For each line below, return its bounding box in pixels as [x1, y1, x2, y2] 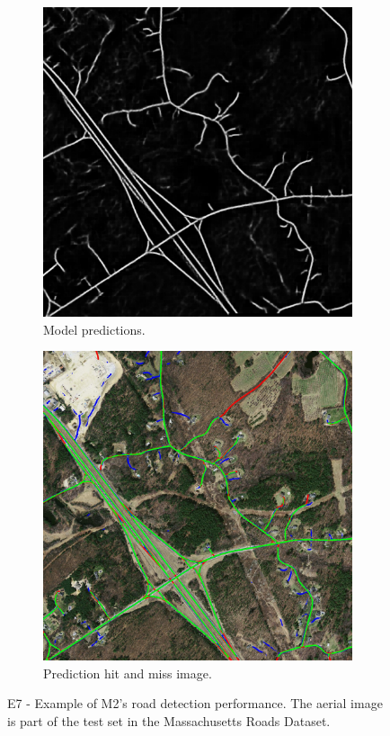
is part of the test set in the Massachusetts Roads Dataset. [7, 711, 331, 730]
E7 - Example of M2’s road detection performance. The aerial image [7, 694, 383, 713]
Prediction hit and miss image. [43, 663, 212, 682]
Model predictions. [43, 319, 146, 338]
